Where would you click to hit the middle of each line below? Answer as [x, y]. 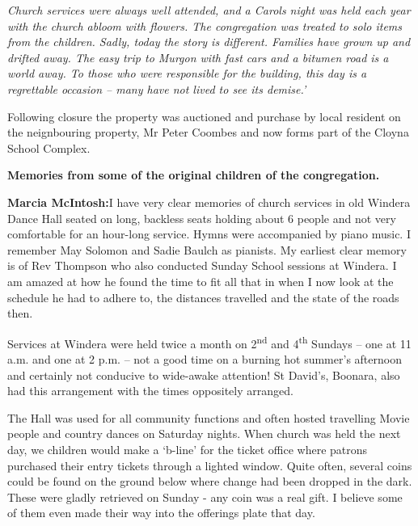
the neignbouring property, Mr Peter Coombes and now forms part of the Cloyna [208, 132]
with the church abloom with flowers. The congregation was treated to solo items [205, 25]
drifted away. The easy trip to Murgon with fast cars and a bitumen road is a [198, 57]
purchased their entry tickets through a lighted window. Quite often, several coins [210, 465]
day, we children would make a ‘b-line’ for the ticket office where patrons [188, 449]
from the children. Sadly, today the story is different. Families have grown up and [209, 42]
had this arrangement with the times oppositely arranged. [150, 391]
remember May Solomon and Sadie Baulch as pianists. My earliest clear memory [207, 249]
